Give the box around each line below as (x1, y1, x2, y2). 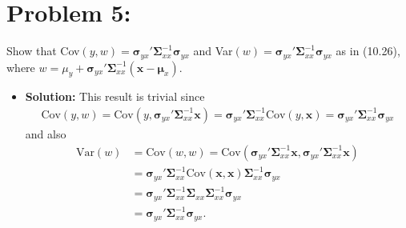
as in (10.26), (336, 42, 400, 59)
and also (25, 126, 66, 142)
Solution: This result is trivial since (25, 88, 205, 105)
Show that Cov (6, 42, 80, 59)
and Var (193, 42, 233, 59)
